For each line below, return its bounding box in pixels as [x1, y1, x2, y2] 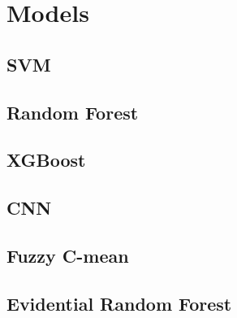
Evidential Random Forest [6, 290, 232, 316]
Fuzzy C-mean [6, 242, 129, 268]
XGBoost [6, 147, 86, 172]
